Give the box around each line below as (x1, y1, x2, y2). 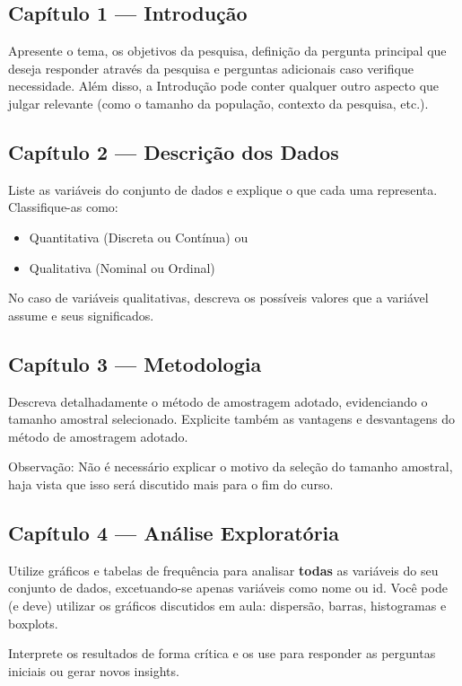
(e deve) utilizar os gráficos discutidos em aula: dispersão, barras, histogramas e (8, 595, 447, 614)
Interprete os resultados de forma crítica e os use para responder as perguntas (8, 644, 436, 663)
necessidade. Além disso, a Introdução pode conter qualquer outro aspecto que (8, 76, 440, 95)
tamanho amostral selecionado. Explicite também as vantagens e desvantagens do (8, 409, 456, 428)
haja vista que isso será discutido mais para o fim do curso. (8, 474, 334, 493)
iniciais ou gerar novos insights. (8, 661, 179, 680)
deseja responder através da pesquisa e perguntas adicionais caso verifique (8, 58, 414, 77)
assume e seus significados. (8, 305, 154, 324)
